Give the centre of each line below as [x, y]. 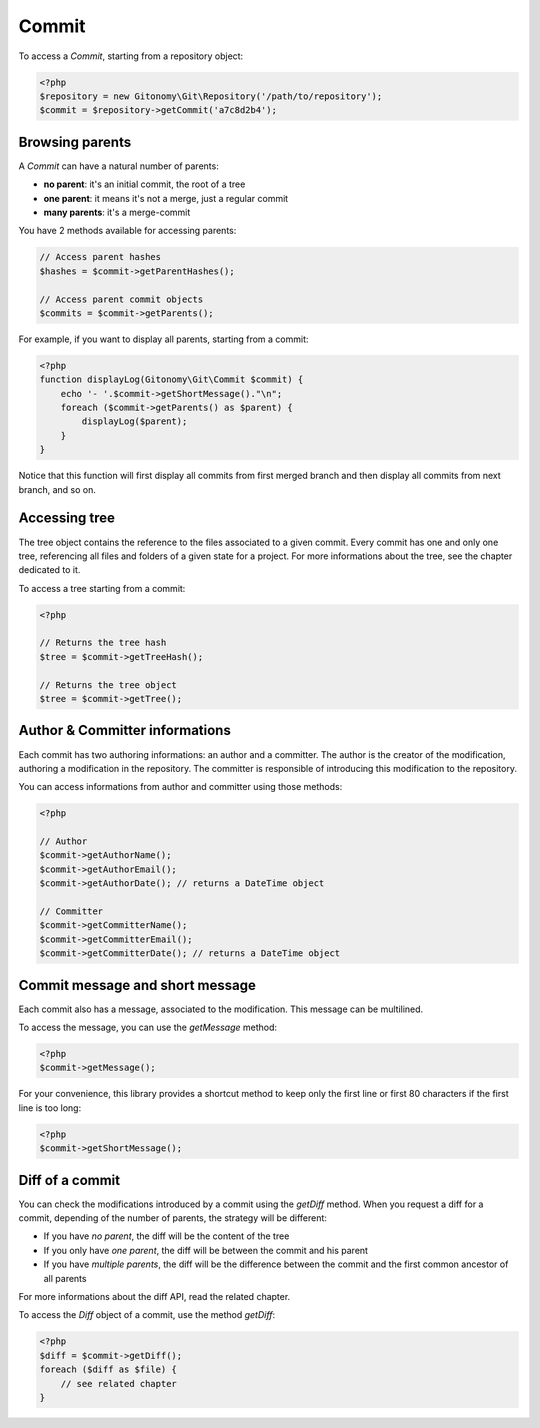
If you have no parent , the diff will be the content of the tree [166, 1236]
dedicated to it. [49, 570]
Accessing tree [66, 518]
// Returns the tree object [108, 684]
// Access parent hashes [100, 257]
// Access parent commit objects [121, 299]
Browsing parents [75, 141]
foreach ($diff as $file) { [108, 1369]
